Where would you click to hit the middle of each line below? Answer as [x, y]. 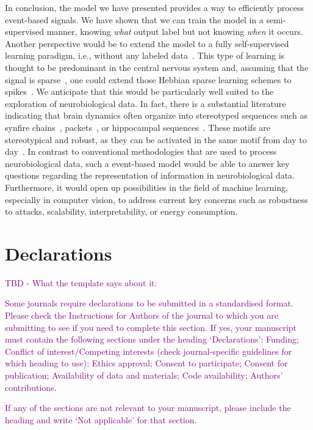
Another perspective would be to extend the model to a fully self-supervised [147, 43]
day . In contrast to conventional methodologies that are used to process [141, 151]
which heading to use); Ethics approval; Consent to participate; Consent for [146, 363]
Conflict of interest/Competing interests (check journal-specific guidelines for [149, 351]
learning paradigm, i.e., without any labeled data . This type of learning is [145, 55]
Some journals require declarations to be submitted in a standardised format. [149, 303]
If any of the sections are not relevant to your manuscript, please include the [148, 408]
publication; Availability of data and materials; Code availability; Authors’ [144, 375]
